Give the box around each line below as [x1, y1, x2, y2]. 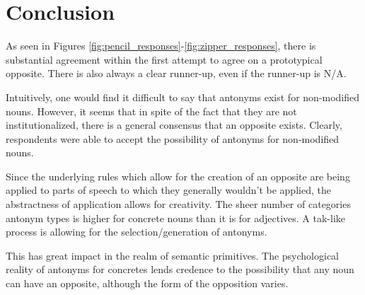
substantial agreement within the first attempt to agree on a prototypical [6, 52, 323, 66]
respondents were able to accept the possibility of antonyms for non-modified [6, 131, 340, 146]
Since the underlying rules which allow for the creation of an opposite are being [6, 168, 350, 183]
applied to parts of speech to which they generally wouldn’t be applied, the [6, 183, 331, 197]
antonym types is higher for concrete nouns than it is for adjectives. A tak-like [6, 210, 346, 225]
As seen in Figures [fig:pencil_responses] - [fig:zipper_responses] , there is [6, 38, 316, 53]
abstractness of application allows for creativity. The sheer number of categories [6, 197, 351, 212]
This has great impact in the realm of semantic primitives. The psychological [6, 248, 340, 262]
